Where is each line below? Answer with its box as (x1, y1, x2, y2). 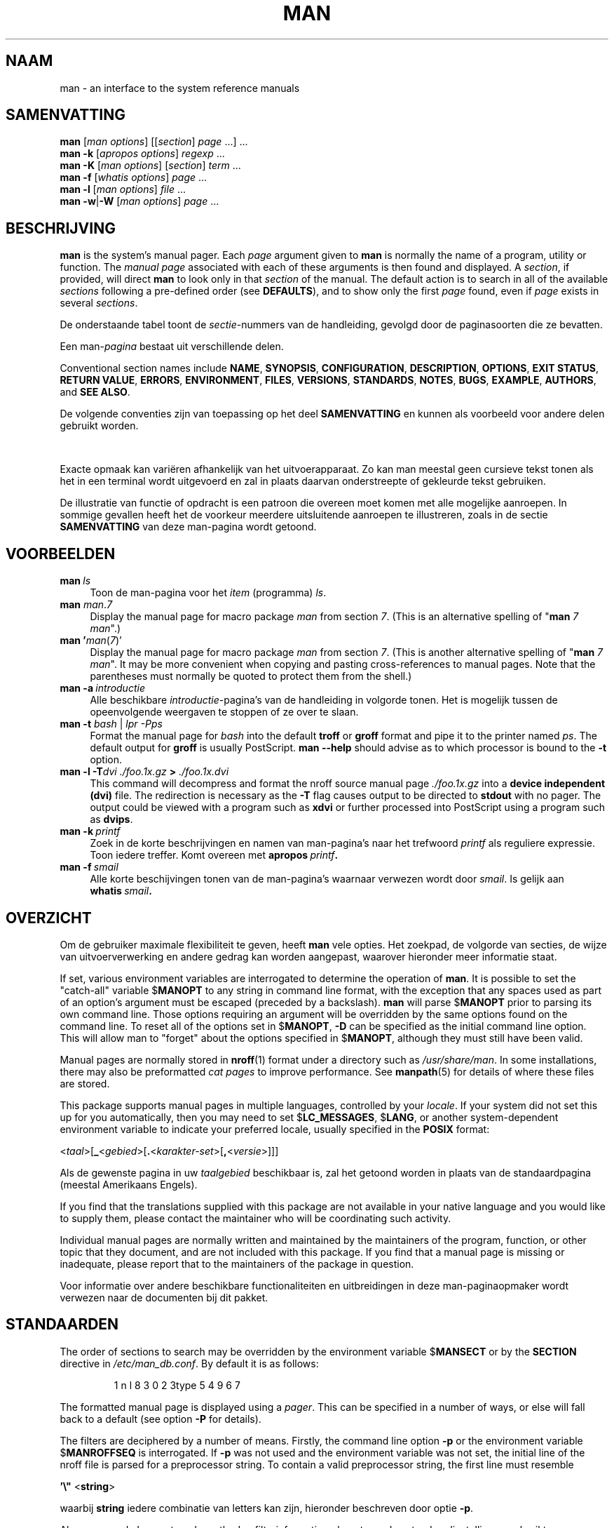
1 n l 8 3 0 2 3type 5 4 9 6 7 (114, 1379, 240, 1391)
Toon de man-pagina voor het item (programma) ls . (90, 587, 327, 599)
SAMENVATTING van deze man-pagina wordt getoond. (60, 521, 317, 533)
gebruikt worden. (60, 420, 139, 432)
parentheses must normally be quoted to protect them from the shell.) (90, 670, 412, 683)
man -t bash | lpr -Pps (60, 718, 163, 730)
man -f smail (60, 861, 118, 873)
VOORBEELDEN (6, 544, 116, 563)
